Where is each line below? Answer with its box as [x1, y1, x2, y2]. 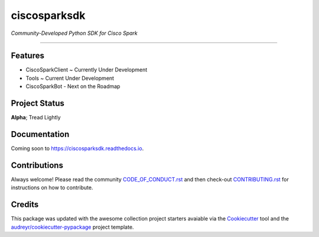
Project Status [11, 98, 65, 109]
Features [11, 51, 44, 61]
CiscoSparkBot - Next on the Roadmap [25, 83, 121, 90]
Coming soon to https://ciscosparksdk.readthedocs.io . [11, 145, 144, 152]
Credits [11, 200, 39, 210]
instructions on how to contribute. [11, 184, 93, 191]
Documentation [11, 129, 70, 139]
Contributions [11, 160, 63, 170]
